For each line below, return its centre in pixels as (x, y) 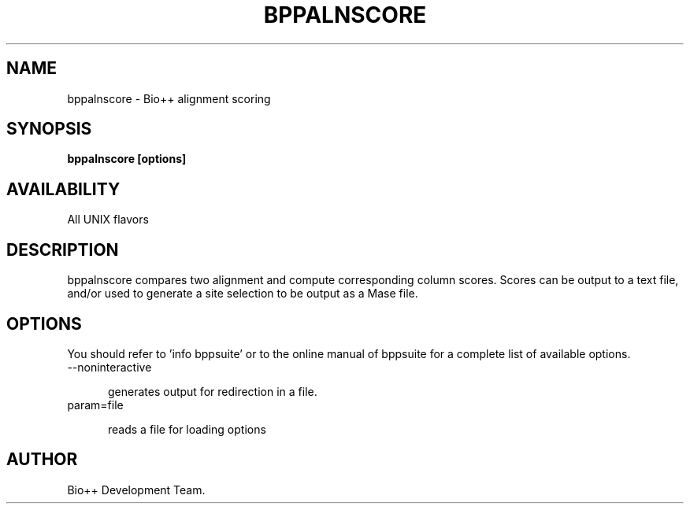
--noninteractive (109, 367)
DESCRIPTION (63, 249)
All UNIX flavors (108, 220)
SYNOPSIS (49, 129)
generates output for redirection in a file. (213, 391)
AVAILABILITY (63, 189)
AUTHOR (42, 460)
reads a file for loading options (187, 429)
